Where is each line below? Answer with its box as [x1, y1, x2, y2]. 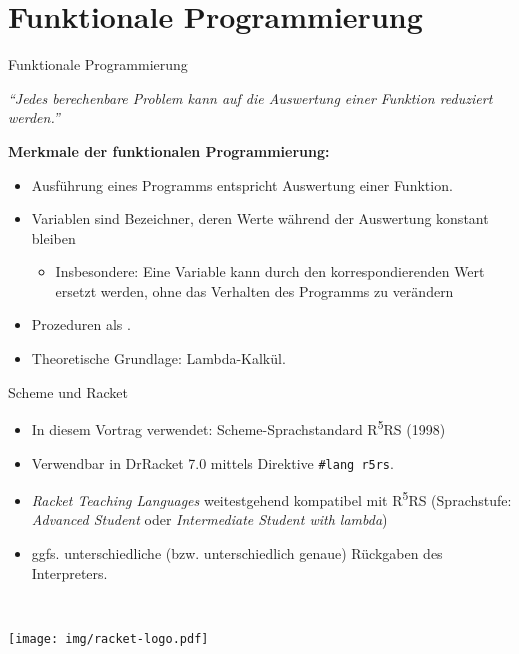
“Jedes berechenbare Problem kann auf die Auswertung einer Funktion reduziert [8, 87, 493, 108]
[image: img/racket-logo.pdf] [8, 631, 209, 646]
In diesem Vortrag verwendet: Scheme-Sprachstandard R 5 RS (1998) [31, 416, 446, 439]
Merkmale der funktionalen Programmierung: [8, 140, 330, 161]
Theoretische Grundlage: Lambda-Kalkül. [31, 348, 286, 369]
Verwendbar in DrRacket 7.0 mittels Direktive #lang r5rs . [31, 452, 394, 473]
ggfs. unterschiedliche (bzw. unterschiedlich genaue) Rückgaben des [31, 543, 443, 563]
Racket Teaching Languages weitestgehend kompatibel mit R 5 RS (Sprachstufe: [31, 487, 512, 510]
